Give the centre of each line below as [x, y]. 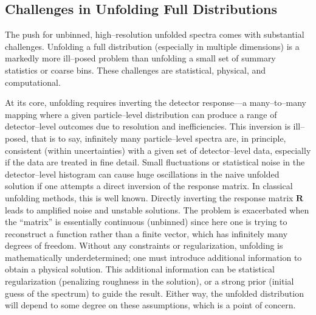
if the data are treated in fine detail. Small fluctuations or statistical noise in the [155, 162]
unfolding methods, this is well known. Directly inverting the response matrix [149, 197]
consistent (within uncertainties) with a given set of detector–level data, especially [158, 150]
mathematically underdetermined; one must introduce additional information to [153, 257]
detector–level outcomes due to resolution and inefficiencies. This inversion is [148, 126]
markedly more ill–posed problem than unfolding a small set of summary [140, 58]
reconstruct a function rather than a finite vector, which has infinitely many [146, 233]
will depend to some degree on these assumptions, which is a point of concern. [150, 305]
